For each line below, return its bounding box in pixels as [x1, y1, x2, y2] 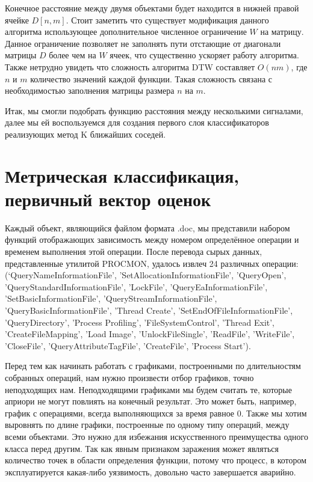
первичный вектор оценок [5, 186, 211, 211]
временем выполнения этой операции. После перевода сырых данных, [5, 245, 262, 258]
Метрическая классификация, [5, 163, 240, 188]
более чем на [49, 49, 96, 61]
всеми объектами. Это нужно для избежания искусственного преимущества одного [5, 430, 309, 442]
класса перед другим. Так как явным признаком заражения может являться [5, 442, 279, 454]
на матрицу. [260, 25, 304, 38]
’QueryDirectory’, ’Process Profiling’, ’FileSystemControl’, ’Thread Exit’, [5, 316, 274, 328]
